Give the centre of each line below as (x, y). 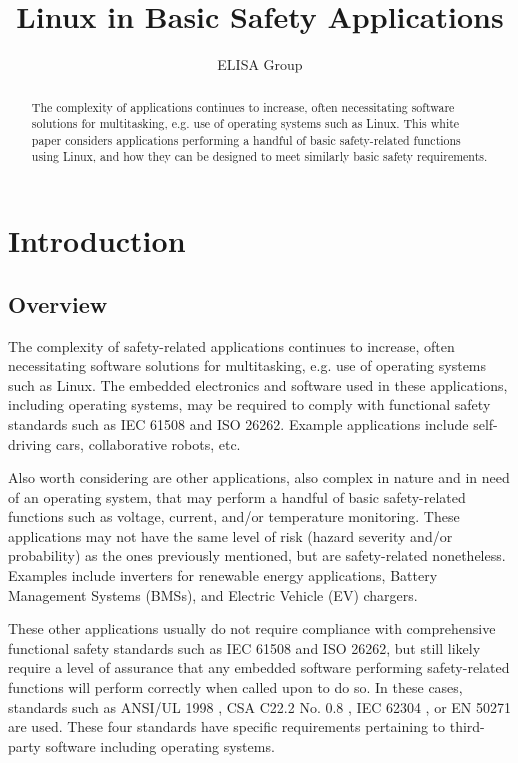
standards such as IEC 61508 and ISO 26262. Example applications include (238, 423)
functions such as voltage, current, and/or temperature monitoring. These (234, 516)
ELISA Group (260, 64)
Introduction (97, 240)
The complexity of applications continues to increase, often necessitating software (243, 106)
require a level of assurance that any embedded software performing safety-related (259, 667)
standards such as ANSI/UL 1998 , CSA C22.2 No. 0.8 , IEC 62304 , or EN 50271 (260, 706)
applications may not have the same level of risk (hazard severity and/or (230, 535)
